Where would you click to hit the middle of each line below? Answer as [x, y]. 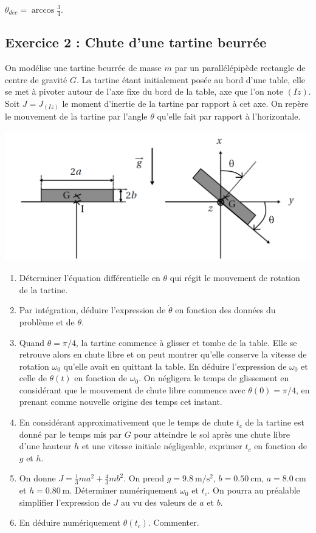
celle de [33, 378]
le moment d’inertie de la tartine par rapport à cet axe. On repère [185, 103]
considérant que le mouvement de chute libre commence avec [132, 389]
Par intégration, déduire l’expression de [92, 310]
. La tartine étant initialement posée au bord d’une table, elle [191, 79]
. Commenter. [173, 522]
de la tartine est [275, 422]
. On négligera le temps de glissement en [214, 378]
